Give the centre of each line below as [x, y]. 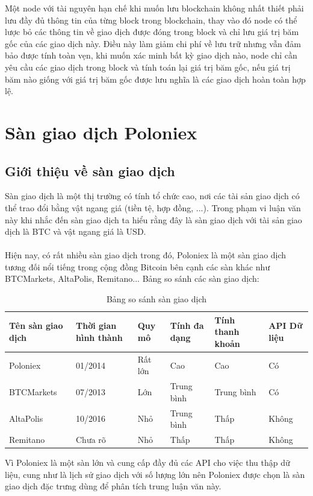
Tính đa [187, 326]
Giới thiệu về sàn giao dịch [90, 170]
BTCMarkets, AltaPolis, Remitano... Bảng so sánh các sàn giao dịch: [132, 278]
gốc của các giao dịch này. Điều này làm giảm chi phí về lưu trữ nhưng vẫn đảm [153, 43]
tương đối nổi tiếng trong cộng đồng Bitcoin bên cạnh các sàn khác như [138, 266]
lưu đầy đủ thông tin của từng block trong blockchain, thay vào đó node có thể [151, 20]
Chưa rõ [91, 440]
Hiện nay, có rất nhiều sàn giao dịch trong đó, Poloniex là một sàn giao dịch [146, 255]
